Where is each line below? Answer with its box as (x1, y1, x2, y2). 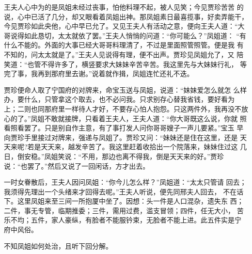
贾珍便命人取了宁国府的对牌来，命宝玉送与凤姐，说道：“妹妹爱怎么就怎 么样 (4, 84, 247, 95)
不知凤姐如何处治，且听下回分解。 (4, 240, 112, 251)
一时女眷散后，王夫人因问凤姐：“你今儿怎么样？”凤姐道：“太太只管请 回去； (4, 177, 247, 187)
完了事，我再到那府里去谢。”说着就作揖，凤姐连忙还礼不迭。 (4, 68, 194, 79)
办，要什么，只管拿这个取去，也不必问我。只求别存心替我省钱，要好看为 (4, 94, 235, 104)
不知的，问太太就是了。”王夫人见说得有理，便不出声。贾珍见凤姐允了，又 (4, 49, 235, 59)
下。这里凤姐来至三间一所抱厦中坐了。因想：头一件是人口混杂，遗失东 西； (4, 196, 244, 206)
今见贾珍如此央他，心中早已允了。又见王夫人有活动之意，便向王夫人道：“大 (4, 21, 245, 31)
